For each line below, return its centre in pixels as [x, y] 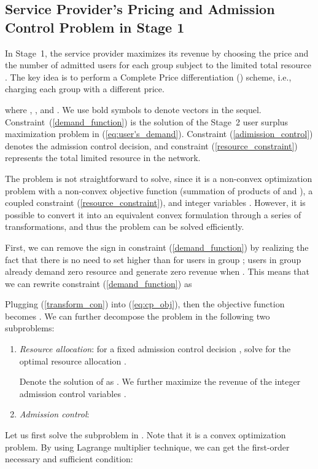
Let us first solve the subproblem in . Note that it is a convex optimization [145, 435]
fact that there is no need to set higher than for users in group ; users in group [153, 259]
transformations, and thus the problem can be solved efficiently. [125, 227]
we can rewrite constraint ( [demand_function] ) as [99, 283]
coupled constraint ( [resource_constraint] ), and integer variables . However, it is [155, 203]
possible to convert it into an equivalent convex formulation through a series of [153, 214]
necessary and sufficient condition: [69, 459]
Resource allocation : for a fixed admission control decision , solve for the [155, 349]
